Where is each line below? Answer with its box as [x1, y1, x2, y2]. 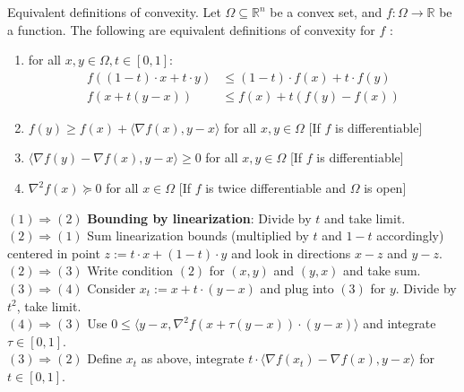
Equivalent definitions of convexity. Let [7, 3, 221, 21]
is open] [364, 179, 407, 197]
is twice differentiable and [205, 179, 347, 197]
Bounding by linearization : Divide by [87, 208, 312, 227]
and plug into [260, 279, 334, 297]
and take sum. [343, 261, 421, 280]
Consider [87, 279, 136, 297]
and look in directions [231, 243, 351, 262]
